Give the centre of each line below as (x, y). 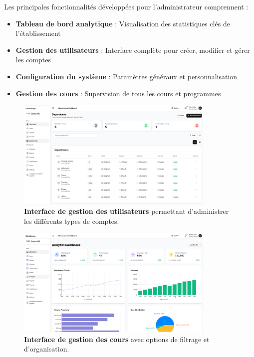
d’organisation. (47, 349)
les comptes (33, 60)
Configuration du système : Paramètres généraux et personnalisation (127, 76)
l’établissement (38, 33)
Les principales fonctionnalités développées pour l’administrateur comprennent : (126, 6)
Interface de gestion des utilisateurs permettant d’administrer (127, 211)
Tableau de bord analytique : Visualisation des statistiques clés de (123, 23)
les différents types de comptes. (72, 221)
